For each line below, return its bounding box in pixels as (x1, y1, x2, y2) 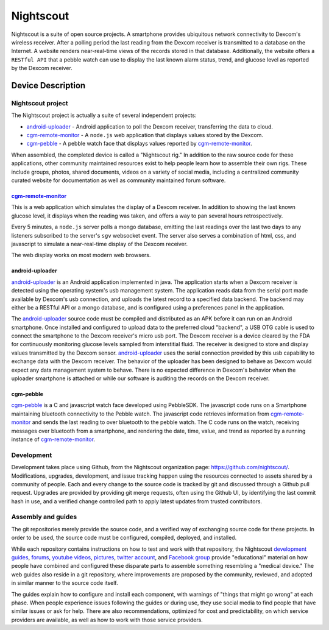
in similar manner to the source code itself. (11, 579, 118, 587)
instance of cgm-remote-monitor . (11, 436, 96, 443)
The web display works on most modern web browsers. (11, 252, 151, 259)
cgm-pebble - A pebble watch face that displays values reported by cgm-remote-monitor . (26, 140, 252, 147)
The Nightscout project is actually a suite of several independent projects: (11, 111, 197, 119)
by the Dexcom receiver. (11, 65, 73, 72)
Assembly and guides (11, 512, 77, 521)
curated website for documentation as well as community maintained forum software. (11, 177, 226, 184)
